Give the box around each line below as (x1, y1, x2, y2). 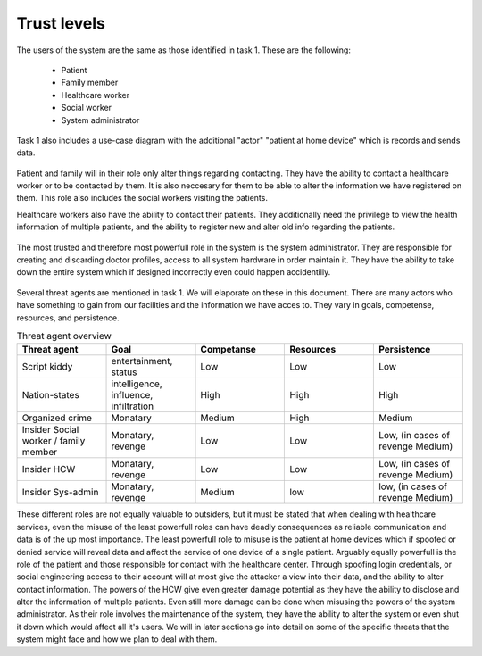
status (111, 366, 137, 378)
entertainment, (111, 355, 173, 368)
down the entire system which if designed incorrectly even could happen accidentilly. (16, 267, 331, 278)
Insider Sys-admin (21, 486, 99, 499)
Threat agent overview (16, 330, 112, 343)
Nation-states (21, 389, 79, 402)
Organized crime (21, 411, 93, 424)
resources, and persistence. (16, 312, 120, 323)
